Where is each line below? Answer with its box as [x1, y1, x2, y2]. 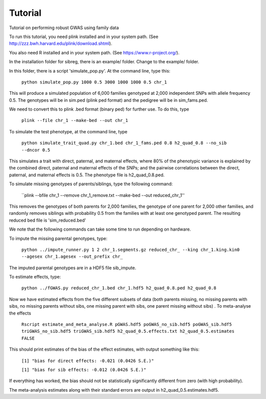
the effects [9, 310, 32, 316]
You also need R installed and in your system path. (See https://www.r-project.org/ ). [9, 49, 180, 55]
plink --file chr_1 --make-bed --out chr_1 [21, 118, 128, 123]
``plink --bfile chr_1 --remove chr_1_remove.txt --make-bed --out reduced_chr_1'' [21, 192, 185, 198]
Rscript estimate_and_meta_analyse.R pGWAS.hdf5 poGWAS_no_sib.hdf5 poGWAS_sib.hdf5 [21, 321, 232, 327]
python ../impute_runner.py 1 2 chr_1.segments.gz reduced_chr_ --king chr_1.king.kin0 [21, 247, 240, 252]
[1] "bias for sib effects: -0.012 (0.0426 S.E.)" [21, 367, 146, 372]
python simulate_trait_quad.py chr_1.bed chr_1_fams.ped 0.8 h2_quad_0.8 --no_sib [21, 140, 227, 146]
